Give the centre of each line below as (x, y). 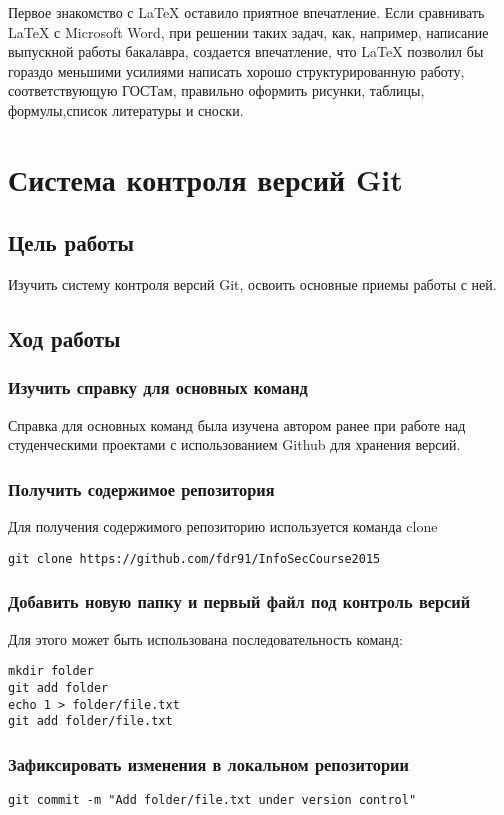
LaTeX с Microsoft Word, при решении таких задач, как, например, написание (248, 31)
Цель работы (71, 242)
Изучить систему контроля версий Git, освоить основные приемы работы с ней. (252, 284)
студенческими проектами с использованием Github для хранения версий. (234, 444)
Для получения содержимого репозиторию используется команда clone (223, 526)
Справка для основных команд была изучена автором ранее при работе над (237, 424)
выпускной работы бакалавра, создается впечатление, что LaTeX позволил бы (246, 51)
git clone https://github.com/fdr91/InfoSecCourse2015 (194, 558)
